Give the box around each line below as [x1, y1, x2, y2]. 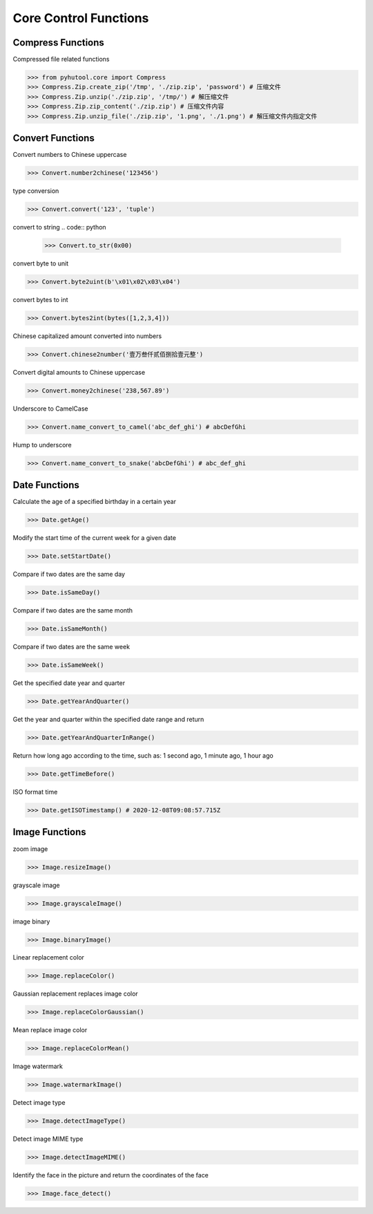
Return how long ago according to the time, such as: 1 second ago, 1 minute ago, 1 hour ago [12, 751, 274, 760]
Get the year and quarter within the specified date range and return [12, 716, 204, 724]
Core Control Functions [12, 10, 149, 26]
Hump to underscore [12, 440, 72, 449]
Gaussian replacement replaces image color [12, 989, 138, 998]
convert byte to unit [12, 259, 69, 268]
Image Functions [12, 826, 86, 838]
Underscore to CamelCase [12, 404, 88, 413]
